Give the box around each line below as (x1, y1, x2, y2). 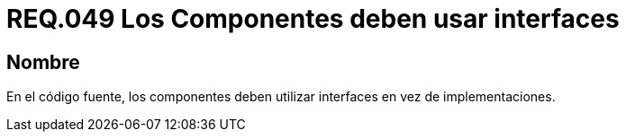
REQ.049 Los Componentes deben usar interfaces (6, 4, 620, 34)
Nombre (6, 50, 80, 74)
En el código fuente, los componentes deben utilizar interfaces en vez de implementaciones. (6, 89, 556, 105)
